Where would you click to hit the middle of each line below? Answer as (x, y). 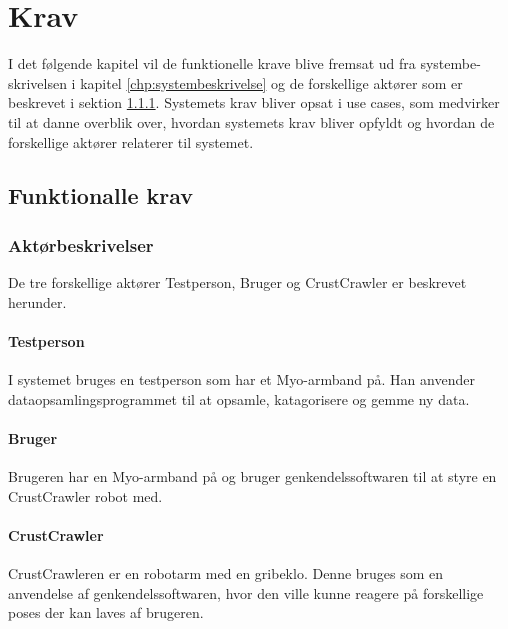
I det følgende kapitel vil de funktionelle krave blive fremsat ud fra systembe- (244, 63)
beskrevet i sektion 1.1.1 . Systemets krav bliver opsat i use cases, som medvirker (254, 102)
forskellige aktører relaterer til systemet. (131, 141)
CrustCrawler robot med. (85, 495)
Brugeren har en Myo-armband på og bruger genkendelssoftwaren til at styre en (252, 476)
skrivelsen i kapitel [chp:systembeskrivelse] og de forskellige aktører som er (235, 82)
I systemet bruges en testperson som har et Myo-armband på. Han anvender (241, 379)
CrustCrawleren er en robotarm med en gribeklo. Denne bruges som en (226, 573)
